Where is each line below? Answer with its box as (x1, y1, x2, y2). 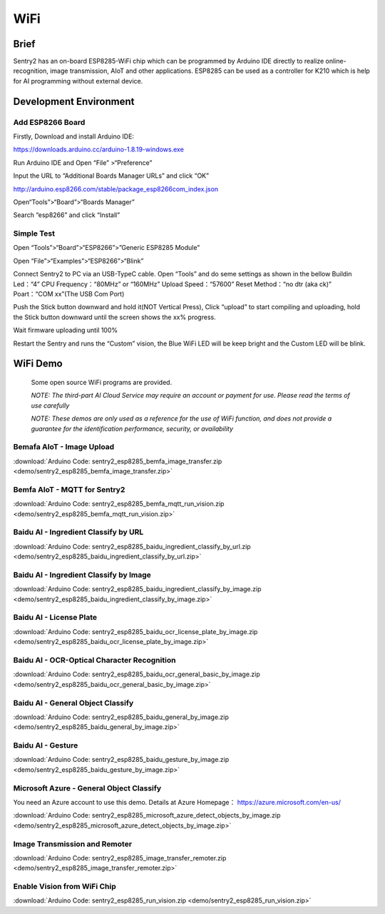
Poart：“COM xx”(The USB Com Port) (13, 290, 125, 298)
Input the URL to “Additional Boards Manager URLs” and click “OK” (13, 171, 210, 180)
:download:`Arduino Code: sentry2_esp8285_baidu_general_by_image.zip (13, 713, 230, 721)
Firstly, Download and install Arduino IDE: (13, 132, 135, 141)
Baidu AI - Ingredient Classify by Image (13, 570, 151, 580)
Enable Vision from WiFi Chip (13, 882, 117, 892)
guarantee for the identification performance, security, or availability (31, 424, 234, 433)
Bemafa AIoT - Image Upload (13, 442, 115, 452)
